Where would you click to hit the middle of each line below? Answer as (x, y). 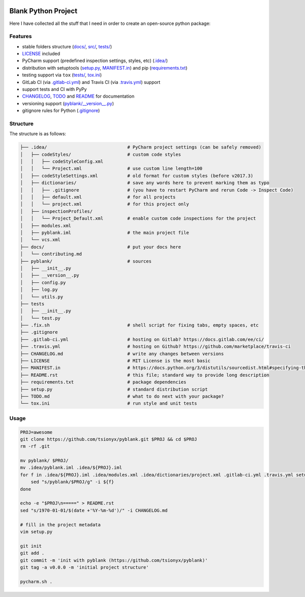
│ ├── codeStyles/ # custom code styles (101, 154)
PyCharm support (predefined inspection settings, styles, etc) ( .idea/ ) (95, 61)
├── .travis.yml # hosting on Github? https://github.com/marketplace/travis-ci (155, 347)
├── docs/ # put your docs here (101, 247)
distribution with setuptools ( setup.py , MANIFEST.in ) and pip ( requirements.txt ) (105, 68)
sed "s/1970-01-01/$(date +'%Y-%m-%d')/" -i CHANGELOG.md (94, 510)
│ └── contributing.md (51, 254)
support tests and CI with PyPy (54, 89)
